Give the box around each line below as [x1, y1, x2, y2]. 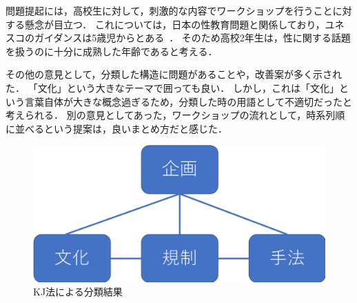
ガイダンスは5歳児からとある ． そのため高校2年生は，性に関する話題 [34, 30, 351, 45]
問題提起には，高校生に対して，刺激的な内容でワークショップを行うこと [6, 3, 333, 17]
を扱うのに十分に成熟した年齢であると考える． [6, 43, 218, 58]
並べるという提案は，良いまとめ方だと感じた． [14, 121, 227, 135]
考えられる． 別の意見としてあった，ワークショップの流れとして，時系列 [6, 108, 336, 122]
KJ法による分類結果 [33, 284, 123, 299]
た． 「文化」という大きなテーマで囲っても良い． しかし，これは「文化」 [6, 80, 339, 95]
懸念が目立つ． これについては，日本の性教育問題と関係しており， [24, 17, 325, 31]
